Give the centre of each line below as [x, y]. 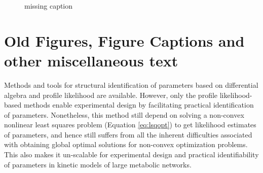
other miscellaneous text [91, 60]
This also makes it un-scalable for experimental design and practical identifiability [131, 154]
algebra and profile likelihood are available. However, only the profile [111, 95]
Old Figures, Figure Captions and [124, 40]
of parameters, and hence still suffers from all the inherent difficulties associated [128, 134]
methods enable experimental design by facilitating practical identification [139, 105]
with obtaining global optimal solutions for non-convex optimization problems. [126, 144]
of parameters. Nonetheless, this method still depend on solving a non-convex [124, 114]
